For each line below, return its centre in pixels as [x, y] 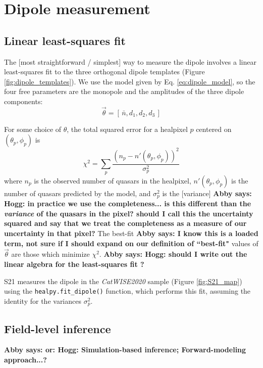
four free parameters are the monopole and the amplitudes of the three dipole [124, 91]
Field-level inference [58, 328]
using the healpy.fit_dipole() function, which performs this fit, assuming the [127, 291]
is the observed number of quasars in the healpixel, [113, 180]
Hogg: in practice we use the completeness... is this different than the [128, 203]
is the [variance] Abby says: [207, 193]
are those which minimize [50, 254]
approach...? [25, 360]
